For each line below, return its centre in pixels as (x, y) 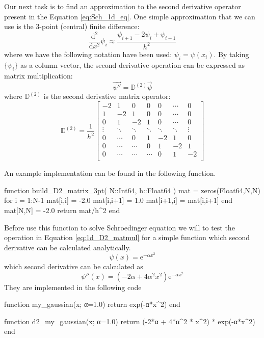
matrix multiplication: (38, 75)
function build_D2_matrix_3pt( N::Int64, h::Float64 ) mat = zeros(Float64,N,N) (132, 190)
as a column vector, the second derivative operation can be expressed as (132, 64)
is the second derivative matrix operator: (107, 96)
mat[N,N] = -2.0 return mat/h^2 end (62, 210)
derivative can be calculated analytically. (68, 247)
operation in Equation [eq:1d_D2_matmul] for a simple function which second (127, 237)
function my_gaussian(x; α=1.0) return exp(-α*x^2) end (92, 304)
